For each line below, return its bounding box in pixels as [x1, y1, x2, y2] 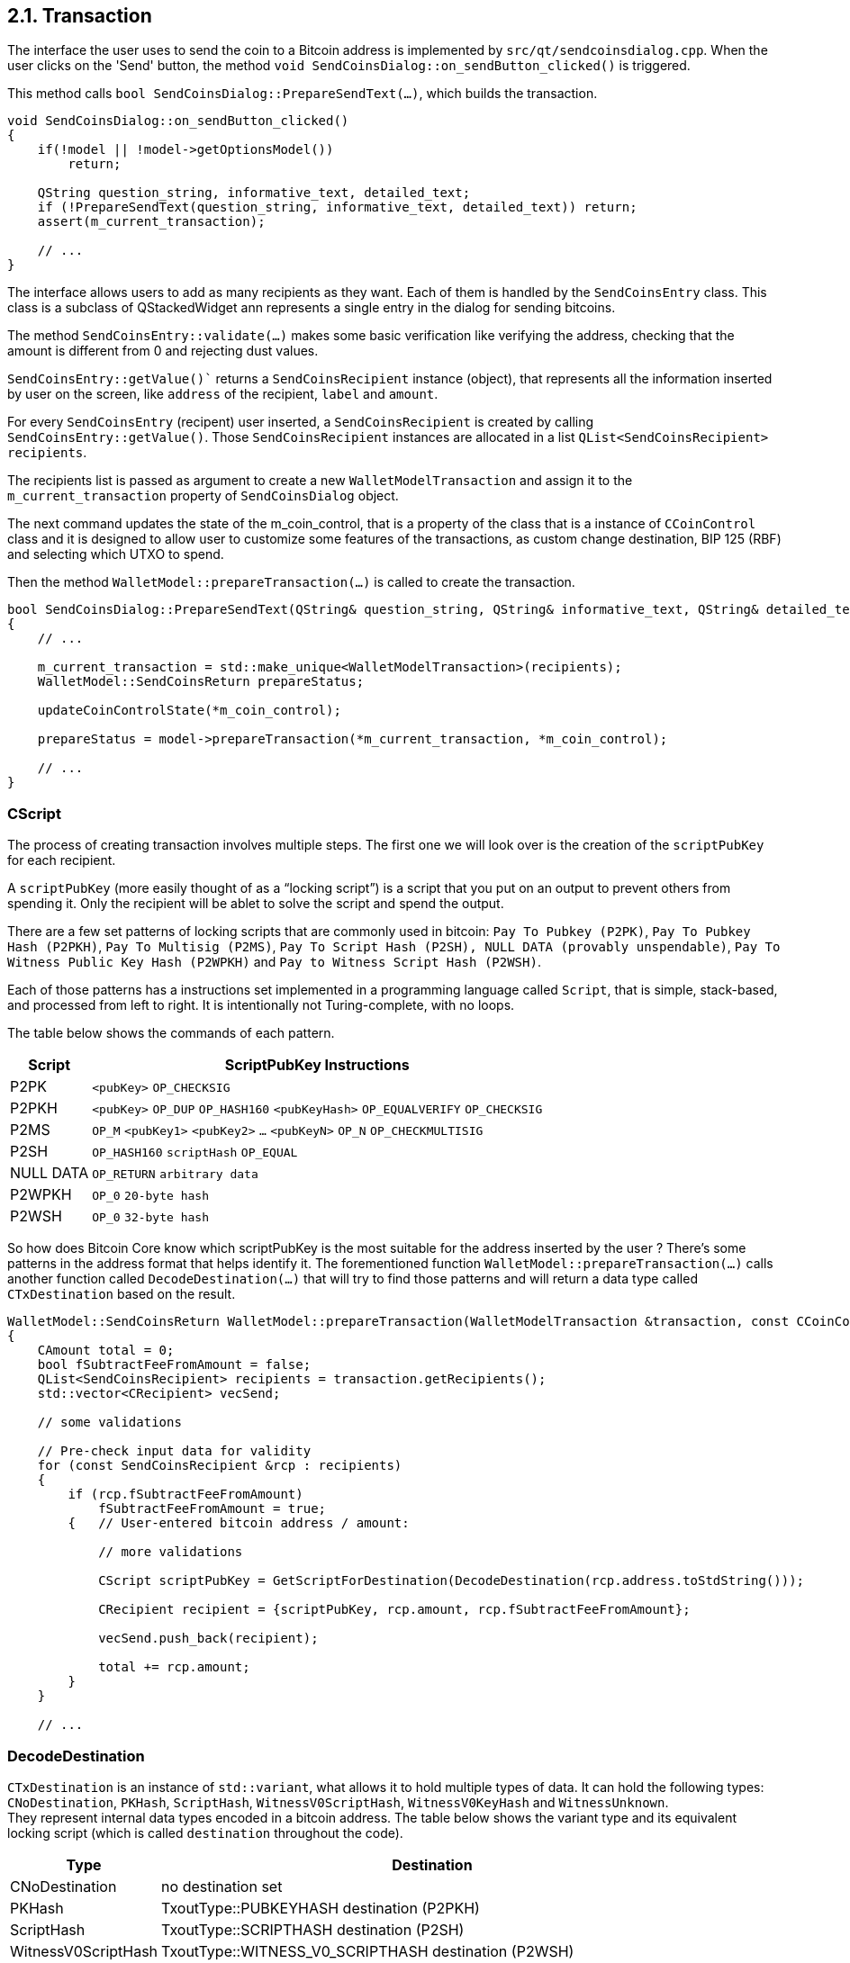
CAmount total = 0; [37, 1343, 175, 1358]
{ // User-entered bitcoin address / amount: [68, 1516, 410, 1531]
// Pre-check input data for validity [37, 1444, 312, 1459]
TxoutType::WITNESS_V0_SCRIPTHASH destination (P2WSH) [161, 1941, 574, 1960]
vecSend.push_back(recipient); [98, 1631, 319, 1646]
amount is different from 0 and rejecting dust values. [7, 343, 319, 359]
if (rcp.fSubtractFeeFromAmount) [68, 1487, 303, 1502]
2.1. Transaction [7, 5, 152, 27]
